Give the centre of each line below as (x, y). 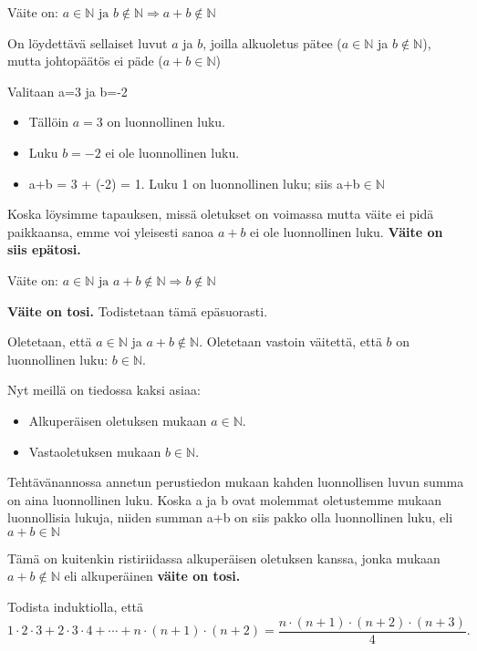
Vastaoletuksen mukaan (95, 451)
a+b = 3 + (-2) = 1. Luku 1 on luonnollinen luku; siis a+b (194, 183)
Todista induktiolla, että (76, 607)
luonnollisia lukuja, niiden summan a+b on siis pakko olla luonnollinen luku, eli (230, 517)
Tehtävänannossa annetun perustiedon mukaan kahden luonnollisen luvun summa (236, 482)
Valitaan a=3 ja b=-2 (67, 91)
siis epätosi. (44, 249)
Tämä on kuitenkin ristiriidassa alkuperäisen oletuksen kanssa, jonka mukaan (224, 558)
